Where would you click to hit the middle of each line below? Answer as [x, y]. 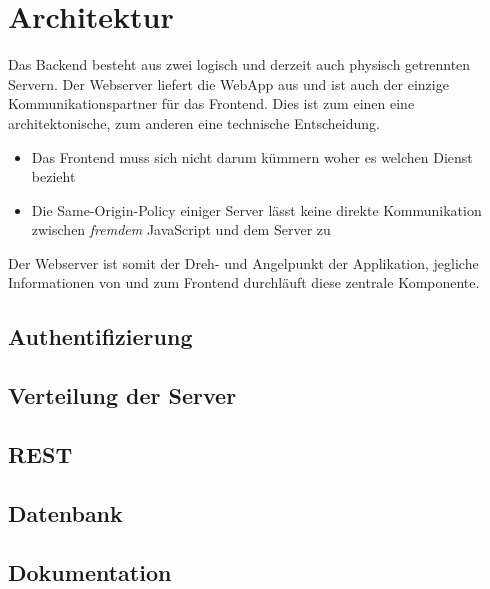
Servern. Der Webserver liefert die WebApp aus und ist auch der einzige [228, 83]
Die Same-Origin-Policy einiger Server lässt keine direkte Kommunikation [256, 209]
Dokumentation [90, 571]
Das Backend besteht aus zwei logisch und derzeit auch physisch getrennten [239, 64]
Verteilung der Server [122, 395]
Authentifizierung [100, 336]
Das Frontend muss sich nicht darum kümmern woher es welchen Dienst [252, 156]
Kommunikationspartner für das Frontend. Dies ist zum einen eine [211, 103]
